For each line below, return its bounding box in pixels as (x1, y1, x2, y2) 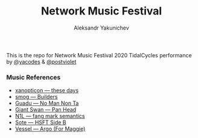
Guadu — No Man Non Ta (14, 99, 79, 107)
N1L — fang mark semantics (14, 113, 85, 120)
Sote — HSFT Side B (14, 119, 66, 126)
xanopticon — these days (14, 87, 79, 94)
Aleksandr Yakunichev (73, 24, 130, 31)
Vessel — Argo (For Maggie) (14, 125, 86, 133)
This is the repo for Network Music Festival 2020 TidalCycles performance (6, 51, 192, 58)
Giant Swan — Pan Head (14, 106, 77, 113)
